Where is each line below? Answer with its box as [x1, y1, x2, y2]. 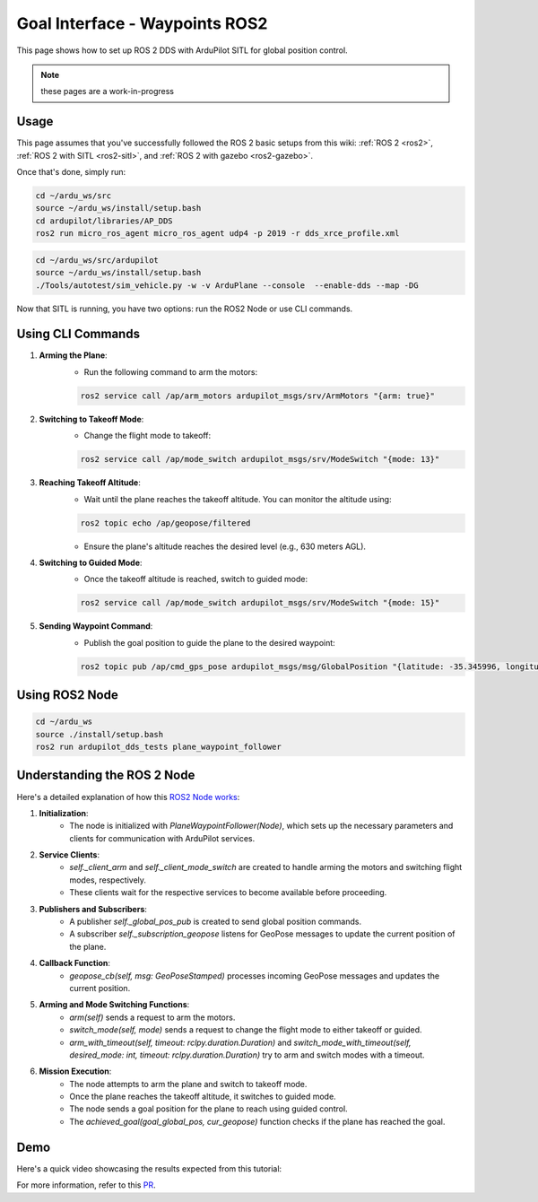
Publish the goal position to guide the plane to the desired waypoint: [83, 637, 335, 648]
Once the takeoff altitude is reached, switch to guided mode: [83, 574, 308, 585]
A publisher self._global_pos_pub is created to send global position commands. [69, 916, 362, 928]
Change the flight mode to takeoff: [83, 431, 212, 441]
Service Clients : [39, 849, 100, 860]
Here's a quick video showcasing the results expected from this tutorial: [16, 1163, 282, 1174]
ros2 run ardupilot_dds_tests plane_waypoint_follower [35, 742, 282, 752]
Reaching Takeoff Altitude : [39, 477, 141, 488]
